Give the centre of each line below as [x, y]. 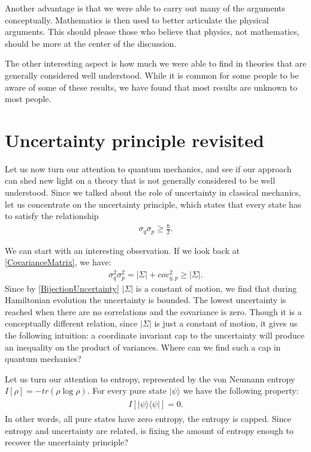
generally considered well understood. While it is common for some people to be [152, 75]
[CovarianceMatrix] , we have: [58, 262]
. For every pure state [127, 390]
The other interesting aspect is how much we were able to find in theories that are [156, 63]
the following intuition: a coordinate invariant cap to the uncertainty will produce [155, 335]
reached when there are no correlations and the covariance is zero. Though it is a [153, 311]
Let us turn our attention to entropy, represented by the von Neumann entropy [150, 378]
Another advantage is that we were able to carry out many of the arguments [145, 8]
